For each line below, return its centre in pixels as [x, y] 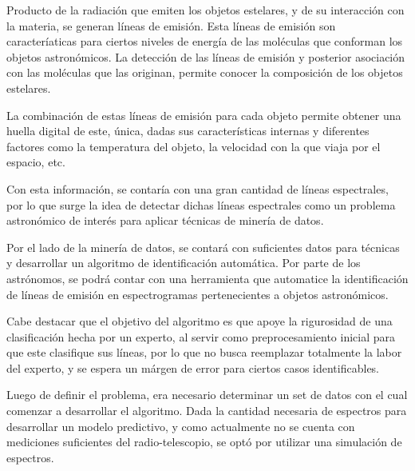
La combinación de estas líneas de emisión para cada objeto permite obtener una [204, 115]
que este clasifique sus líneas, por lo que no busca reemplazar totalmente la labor [204, 352]
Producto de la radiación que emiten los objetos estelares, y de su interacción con [206, 10]
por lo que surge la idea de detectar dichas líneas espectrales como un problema [201, 204]
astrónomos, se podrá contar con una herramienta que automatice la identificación [207, 278]
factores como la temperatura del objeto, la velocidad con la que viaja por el [194, 146]
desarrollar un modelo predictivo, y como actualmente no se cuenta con [181, 426]
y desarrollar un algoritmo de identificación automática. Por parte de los [184, 263]
